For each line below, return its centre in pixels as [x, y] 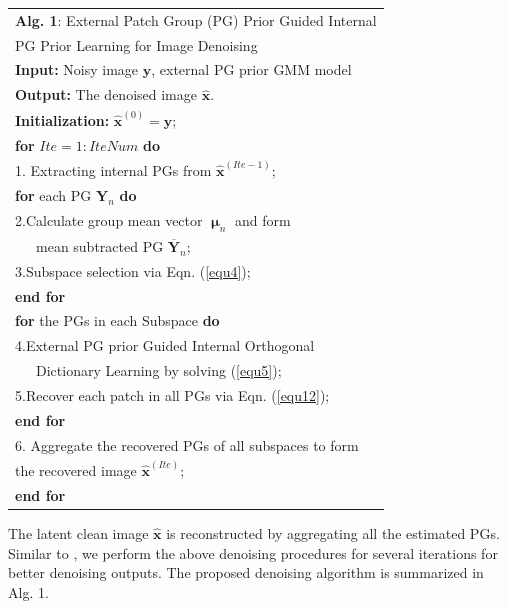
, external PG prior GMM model [251, 69]
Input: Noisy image [77, 69]
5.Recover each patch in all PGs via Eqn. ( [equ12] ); [172, 394]
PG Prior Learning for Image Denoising [136, 44]
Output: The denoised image [106, 94]
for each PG [53, 194]
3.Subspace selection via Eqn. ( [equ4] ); [133, 270]
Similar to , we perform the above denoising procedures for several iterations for [253, 552]
